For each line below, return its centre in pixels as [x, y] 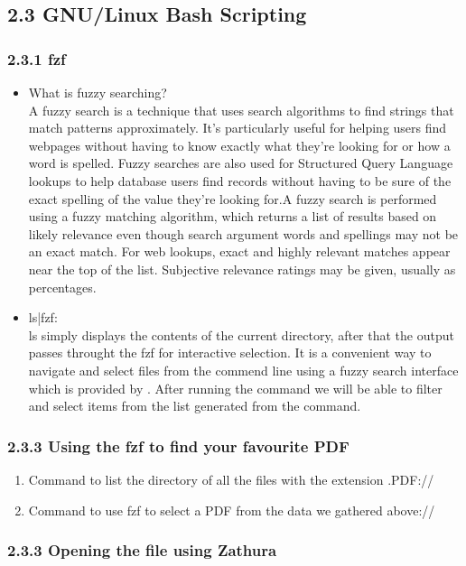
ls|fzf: [43, 317]
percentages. [62, 287]
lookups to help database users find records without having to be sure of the [240, 180]
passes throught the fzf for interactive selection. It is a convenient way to [230, 353]
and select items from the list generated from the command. [195, 406]
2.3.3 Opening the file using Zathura [142, 550]
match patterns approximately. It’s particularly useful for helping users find [238, 128]
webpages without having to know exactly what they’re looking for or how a [239, 145]
